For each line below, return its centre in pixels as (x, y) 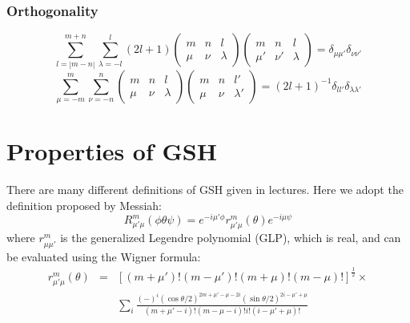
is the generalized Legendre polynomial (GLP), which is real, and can (231, 238)
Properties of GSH (112, 151)
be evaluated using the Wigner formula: (104, 256)
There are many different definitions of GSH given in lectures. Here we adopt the (205, 190)
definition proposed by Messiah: (84, 205)
